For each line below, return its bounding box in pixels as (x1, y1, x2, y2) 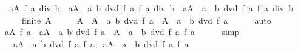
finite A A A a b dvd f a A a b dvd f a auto (21, 13, 271, 26)
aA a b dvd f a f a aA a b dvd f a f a (13, 37, 189, 50)
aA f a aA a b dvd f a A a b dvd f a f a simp (4, 25, 240, 38)
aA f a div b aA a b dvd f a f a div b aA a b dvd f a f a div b (8, 2, 293, 14)
